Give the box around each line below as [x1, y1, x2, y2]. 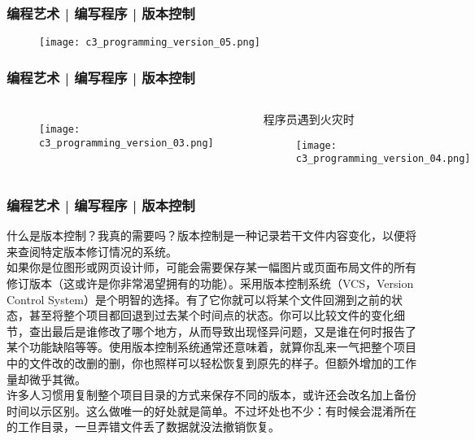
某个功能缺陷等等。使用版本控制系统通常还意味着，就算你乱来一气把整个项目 [7, 338, 416, 355]
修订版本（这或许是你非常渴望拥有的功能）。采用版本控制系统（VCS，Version [7, 275, 414, 291]
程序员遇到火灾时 [263, 111, 355, 128]
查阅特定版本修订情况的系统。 [17, 242, 177, 259]
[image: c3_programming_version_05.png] [39, 37, 261, 49]
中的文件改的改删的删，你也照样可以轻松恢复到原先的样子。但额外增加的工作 [7, 354, 416, 371]
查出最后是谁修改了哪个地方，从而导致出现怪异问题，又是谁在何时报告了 [28, 322, 416, 339]
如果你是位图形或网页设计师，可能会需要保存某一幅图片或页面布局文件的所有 [7, 259, 416, 276]
